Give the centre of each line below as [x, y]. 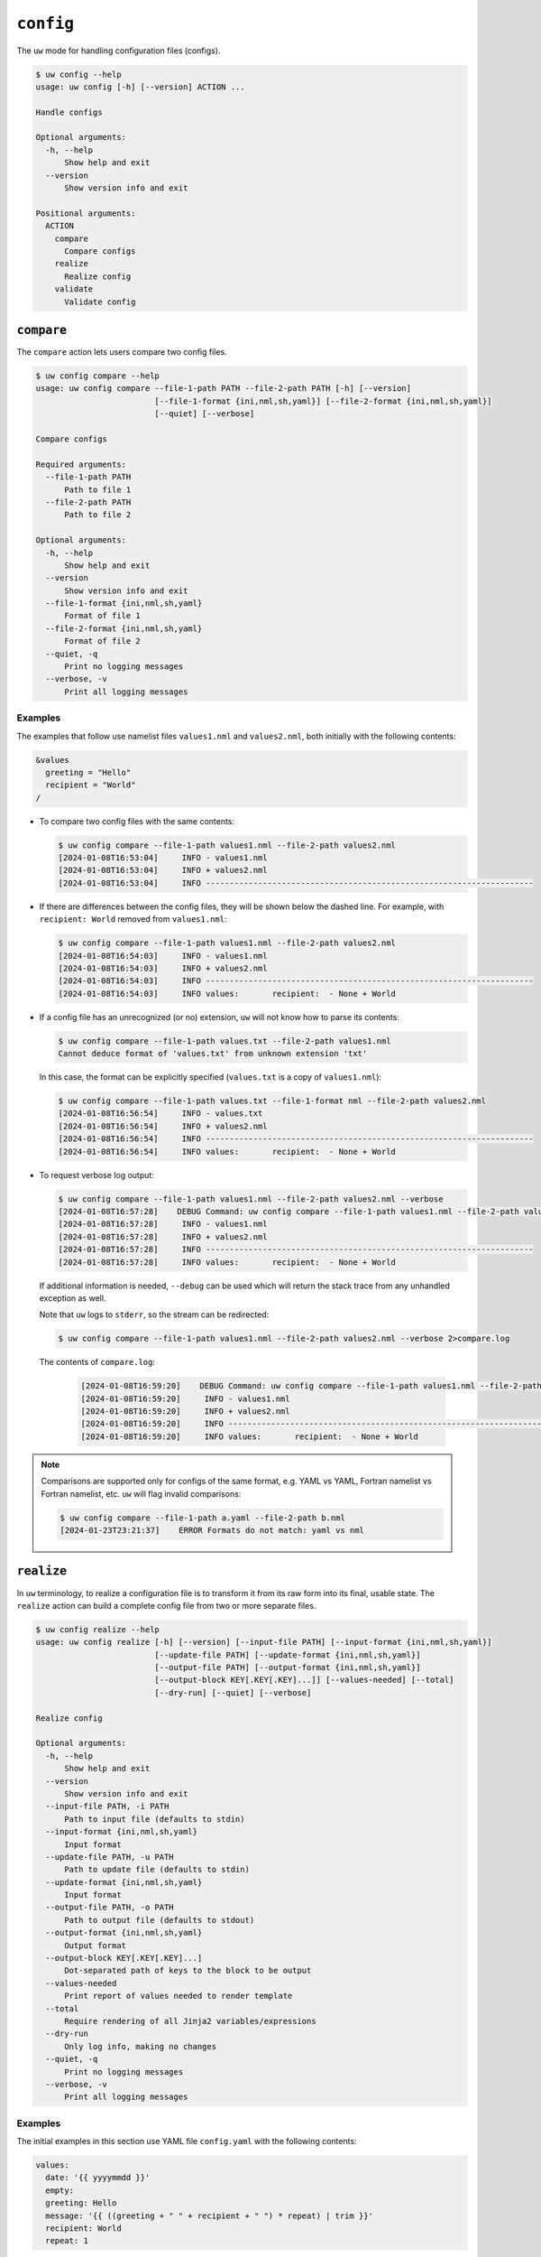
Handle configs [69, 112]
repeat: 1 [67, 2241]
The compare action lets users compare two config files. [122, 352]
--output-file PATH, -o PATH [110, 1908]
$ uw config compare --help [97, 376]
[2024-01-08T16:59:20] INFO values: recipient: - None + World [250, 1436]
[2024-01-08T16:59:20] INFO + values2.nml [185, 1412]
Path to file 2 [98, 515]
